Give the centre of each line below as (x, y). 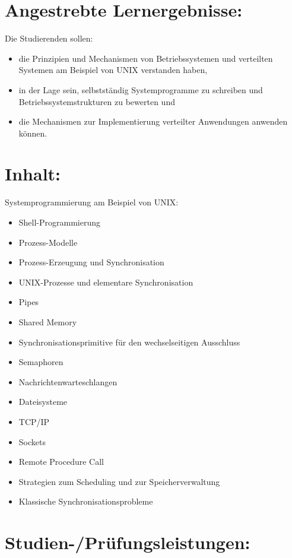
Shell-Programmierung (60, 222)
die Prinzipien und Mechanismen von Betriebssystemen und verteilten (146, 58)
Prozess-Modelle (48, 242)
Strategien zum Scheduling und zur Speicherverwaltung (119, 481)
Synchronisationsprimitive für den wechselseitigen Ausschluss (129, 342)
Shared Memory (48, 321)
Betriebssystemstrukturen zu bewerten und (97, 101)
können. (33, 133)
